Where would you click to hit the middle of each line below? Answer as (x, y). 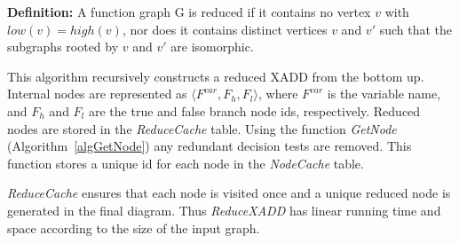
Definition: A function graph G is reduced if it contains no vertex (189, 12)
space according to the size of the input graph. (134, 227)
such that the (416, 29)
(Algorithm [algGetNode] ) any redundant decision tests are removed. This (210, 146)
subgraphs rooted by (63, 47)
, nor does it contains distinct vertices (225, 29)
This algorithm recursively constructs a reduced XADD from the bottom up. (216, 76)
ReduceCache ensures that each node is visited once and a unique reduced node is (229, 193)
